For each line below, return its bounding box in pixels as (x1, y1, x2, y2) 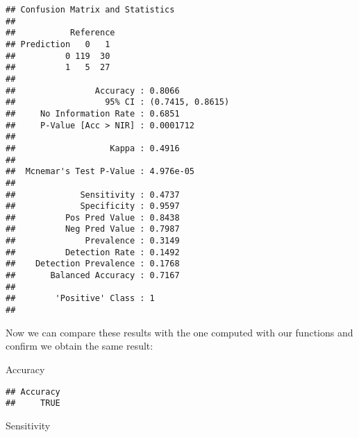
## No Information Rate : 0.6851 (6, 108, 180, 119)
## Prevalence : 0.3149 (6, 236, 180, 246)
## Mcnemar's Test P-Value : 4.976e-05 (6, 166, 195, 177)
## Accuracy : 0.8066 (6, 85, 180, 96)
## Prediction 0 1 (6, 39, 110, 49)
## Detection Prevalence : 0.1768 (6, 259, 180, 269)
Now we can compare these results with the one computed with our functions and (6, 325, 353, 339)
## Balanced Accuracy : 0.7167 (6, 271, 180, 281)
